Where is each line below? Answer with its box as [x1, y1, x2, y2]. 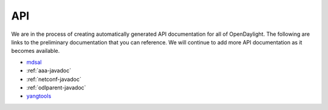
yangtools [26, 92, 52, 100]
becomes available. [11, 47, 60, 55]
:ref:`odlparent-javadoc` [26, 84, 86, 91]
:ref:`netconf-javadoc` [26, 75, 81, 83]
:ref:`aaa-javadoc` [26, 67, 72, 74]
